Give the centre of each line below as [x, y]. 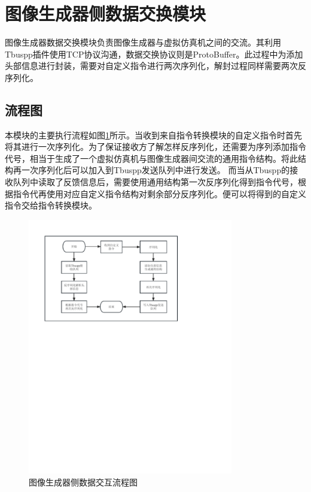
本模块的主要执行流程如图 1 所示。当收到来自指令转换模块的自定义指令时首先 [153, 135]
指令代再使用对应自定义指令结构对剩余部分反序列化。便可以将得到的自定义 [159, 193]
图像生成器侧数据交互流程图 [83, 482]
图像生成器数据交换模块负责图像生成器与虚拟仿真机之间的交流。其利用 [143, 42]
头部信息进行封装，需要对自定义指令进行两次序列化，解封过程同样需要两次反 [155, 66]
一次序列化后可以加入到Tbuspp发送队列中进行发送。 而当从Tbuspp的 [155, 170]
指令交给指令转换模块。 [51, 205]
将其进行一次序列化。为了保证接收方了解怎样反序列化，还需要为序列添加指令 [155, 147]
